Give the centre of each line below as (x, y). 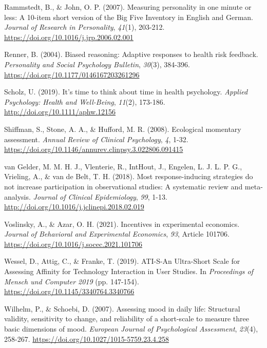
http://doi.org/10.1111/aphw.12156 (60, 112)
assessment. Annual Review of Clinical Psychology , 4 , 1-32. (96, 139)
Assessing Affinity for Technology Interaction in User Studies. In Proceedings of (129, 271)
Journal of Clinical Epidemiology (84, 196)
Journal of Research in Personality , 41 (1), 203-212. (84, 27)
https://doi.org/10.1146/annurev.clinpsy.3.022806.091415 (94, 149)
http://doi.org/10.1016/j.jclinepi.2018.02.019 (74, 207)
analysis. (17, 196)
